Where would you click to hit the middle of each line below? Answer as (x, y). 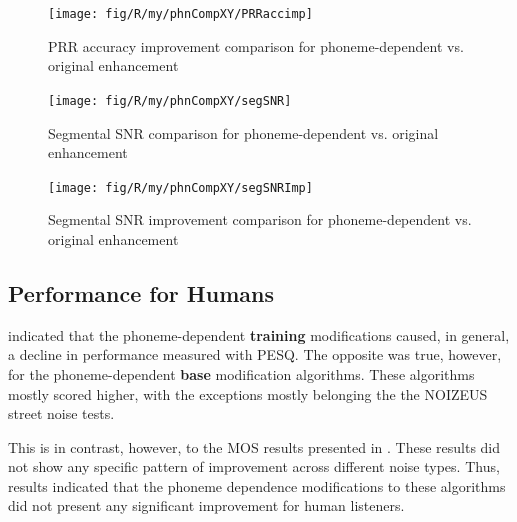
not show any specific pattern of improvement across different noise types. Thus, (254, 466)
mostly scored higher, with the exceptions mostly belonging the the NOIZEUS (248, 393)
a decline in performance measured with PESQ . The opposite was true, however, (255, 354)
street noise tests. (61, 413)
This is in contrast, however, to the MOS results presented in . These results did (254, 446)
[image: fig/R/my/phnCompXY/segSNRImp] (180, 187)
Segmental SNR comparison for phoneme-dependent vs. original (243, 132)
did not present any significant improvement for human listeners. (206, 505)
